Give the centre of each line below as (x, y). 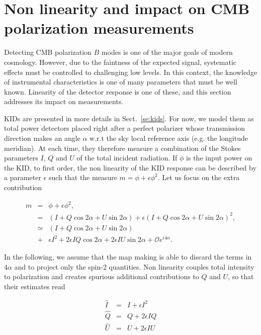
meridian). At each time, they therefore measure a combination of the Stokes (122, 148)
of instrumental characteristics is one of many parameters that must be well (121, 82)
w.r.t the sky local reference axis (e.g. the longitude (169, 138)
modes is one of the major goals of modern (167, 52)
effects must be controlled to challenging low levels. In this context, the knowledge (131, 72)
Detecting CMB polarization (48, 52)
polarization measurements (99, 28)
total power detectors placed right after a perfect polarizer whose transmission (125, 128)
